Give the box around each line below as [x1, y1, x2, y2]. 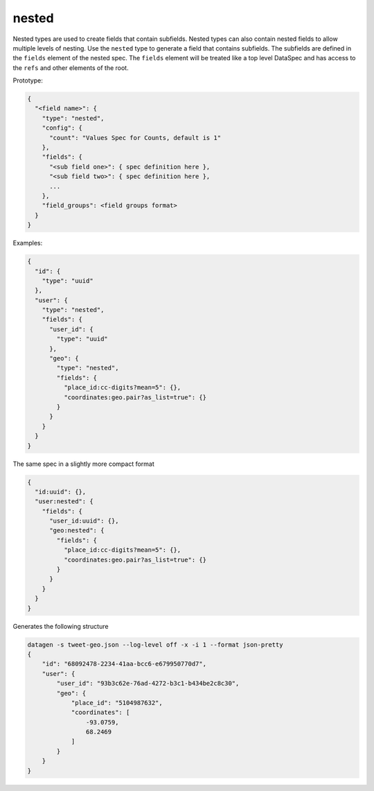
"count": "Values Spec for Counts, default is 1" [49, 134, 222, 141]
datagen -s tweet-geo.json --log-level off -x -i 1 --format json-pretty [27, 641, 283, 648]
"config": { [42, 124, 83, 132]
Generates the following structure [12, 622, 109, 630]
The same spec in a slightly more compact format [12, 460, 155, 468]
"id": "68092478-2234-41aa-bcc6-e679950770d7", [42, 660, 207, 668]
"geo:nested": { [49, 527, 105, 534]
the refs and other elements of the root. [12, 63, 129, 72]
